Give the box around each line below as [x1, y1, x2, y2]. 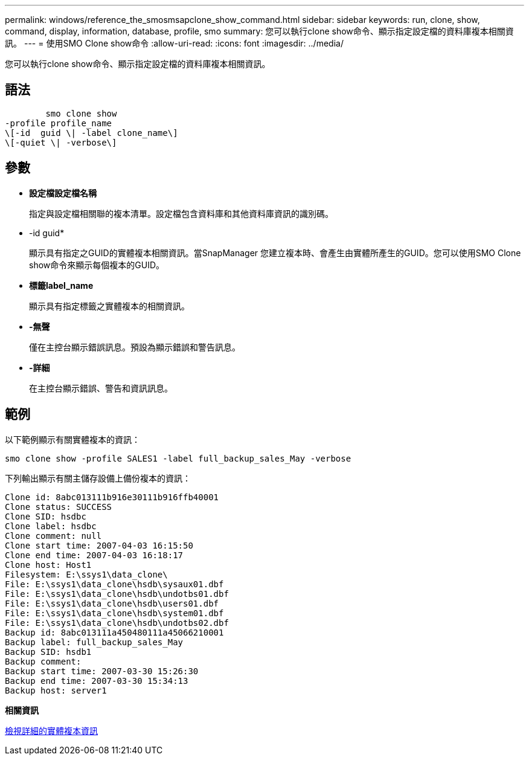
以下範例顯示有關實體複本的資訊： [5, 434, 140, 445]
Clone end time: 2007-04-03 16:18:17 [5, 550, 184, 560]
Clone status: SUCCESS [5, 501, 112, 512]
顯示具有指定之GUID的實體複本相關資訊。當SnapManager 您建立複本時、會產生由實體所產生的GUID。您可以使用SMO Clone [29, 247, 521, 258]
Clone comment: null [5, 530, 102, 541]
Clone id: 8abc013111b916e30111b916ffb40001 [5, 492, 219, 502]
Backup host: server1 [5, 685, 107, 695]
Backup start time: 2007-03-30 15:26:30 [5, 666, 199, 676]
